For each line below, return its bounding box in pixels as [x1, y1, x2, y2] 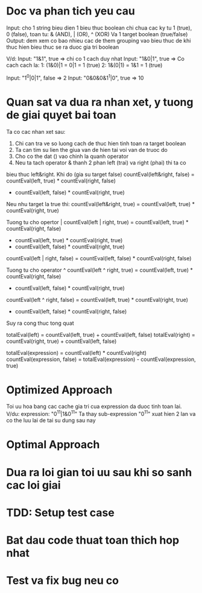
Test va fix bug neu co [6, 574, 119, 588]
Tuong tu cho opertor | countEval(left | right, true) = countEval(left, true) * [6, 218, 189, 225]
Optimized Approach [6, 383, 113, 397]
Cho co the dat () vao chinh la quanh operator [14, 152, 128, 160]
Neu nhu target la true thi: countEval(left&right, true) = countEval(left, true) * [6, 200, 195, 207]
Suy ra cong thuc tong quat [6, 319, 74, 327]
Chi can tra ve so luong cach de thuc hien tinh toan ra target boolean [14, 140, 186, 147]
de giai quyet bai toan [6, 108, 116, 122]
